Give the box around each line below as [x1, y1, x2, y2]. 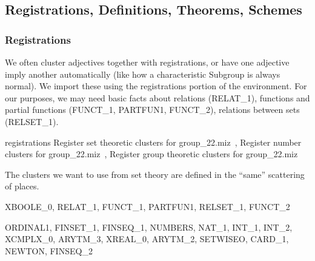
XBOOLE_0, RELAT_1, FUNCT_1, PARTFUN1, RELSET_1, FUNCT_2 [5, 200, 290, 212]
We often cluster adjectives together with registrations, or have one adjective [5, 56, 290, 68]
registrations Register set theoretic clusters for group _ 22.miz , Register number [5, 135, 302, 148]
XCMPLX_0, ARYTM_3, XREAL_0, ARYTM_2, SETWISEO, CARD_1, [5, 232, 289, 245]
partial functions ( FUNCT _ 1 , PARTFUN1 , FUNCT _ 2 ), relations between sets [5, 103, 300, 116]
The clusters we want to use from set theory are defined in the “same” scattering [5, 168, 305, 180]
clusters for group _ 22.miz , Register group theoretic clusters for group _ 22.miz [5, 147, 298, 160]
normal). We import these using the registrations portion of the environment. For [5, 80, 307, 92]
